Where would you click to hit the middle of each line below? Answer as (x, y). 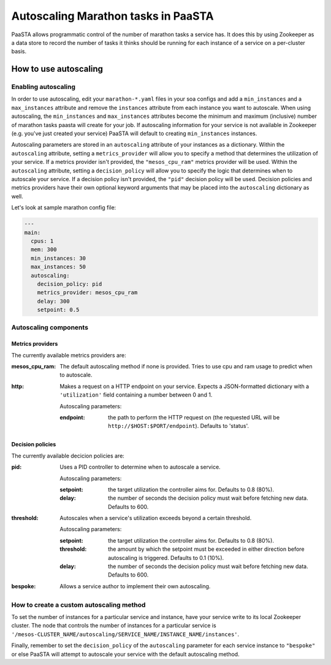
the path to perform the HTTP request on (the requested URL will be (194, 417)
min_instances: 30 (58, 258)
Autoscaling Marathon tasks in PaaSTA (112, 16)
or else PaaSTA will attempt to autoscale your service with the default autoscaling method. (125, 654)
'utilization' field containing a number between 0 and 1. (136, 395)
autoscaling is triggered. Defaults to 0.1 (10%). (166, 558)
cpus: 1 (42, 241)
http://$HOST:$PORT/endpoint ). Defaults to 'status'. (179, 426)
